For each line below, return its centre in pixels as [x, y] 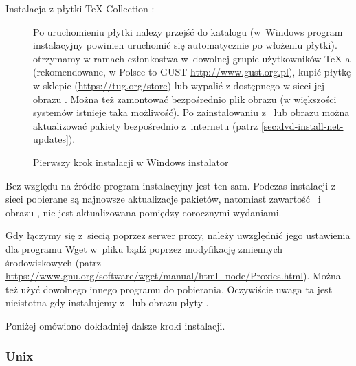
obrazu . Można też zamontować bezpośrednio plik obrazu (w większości [185, 99]
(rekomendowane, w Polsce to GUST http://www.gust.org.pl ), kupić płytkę [192, 72]
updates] [51, 139]
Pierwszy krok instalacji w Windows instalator [131, 162]
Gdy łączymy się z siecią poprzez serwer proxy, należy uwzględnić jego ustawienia [178, 235]
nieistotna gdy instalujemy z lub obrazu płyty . [107, 302]
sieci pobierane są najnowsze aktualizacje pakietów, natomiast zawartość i [163, 199]
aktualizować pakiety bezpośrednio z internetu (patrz [146, 125]
